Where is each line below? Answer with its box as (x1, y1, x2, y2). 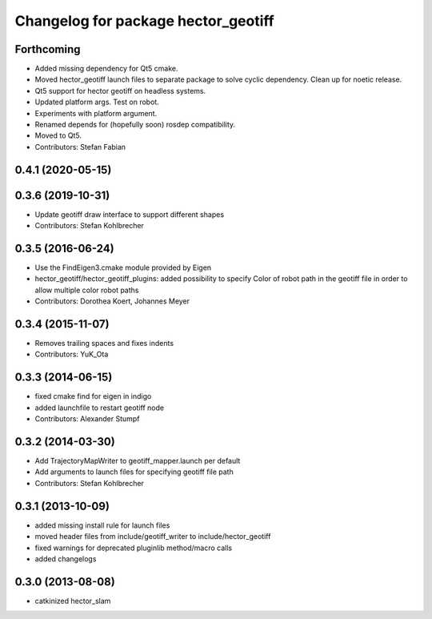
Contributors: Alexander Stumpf (34, 414, 140, 424)
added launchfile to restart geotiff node (34, 403, 164, 412)
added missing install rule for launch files (34, 521, 170, 530)
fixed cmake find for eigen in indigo (34, 392, 152, 401)
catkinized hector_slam (34, 596, 111, 605)
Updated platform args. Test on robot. (34, 97, 159, 107)
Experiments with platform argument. (34, 108, 158, 118)
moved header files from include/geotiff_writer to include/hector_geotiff (34, 532, 271, 541)
